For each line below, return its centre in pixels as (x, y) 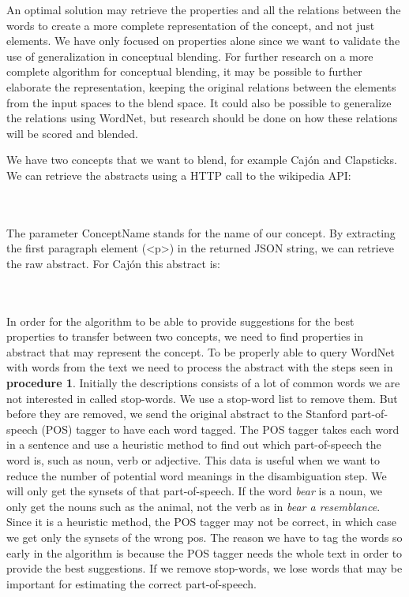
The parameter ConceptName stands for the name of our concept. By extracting (201, 232)
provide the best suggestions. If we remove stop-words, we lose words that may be (204, 568)
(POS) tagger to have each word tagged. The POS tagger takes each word (220, 429)
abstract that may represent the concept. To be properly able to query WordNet (201, 351)
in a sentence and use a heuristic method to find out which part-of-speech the (194, 444)
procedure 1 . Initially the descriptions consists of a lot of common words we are (203, 383)
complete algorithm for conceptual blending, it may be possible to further (184, 71)
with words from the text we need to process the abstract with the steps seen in (200, 367)
